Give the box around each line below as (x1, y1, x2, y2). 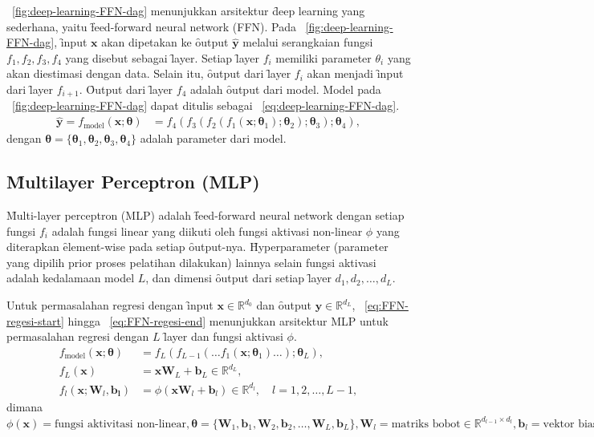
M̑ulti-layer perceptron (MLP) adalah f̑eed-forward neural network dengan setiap (6, 207, 405, 224)
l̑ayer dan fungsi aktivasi (164, 328, 283, 345)
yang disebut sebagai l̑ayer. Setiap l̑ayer (65, 49, 259, 66)
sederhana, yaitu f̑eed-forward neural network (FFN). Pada (6, 18, 297, 34)
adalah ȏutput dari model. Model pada (189, 80, 381, 97)
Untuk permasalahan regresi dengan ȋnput (6, 297, 214, 314)
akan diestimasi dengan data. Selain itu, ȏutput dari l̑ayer (6, 65, 291, 82)
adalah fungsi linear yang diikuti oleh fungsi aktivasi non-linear (51, 222, 363, 239)
